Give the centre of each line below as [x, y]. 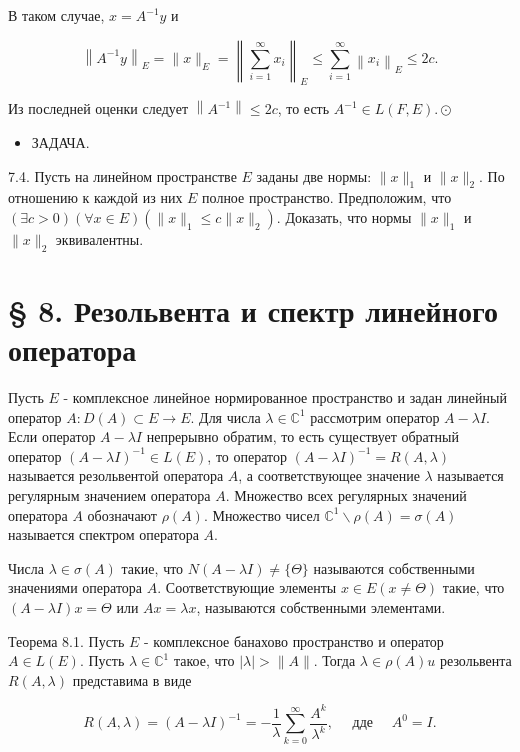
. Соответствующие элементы [247, 587]
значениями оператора [75, 587]
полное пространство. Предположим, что [327, 197]
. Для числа [225, 416]
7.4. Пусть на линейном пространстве [122, 175]
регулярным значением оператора [109, 495]
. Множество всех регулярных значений [346, 495]
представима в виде [132, 679]
